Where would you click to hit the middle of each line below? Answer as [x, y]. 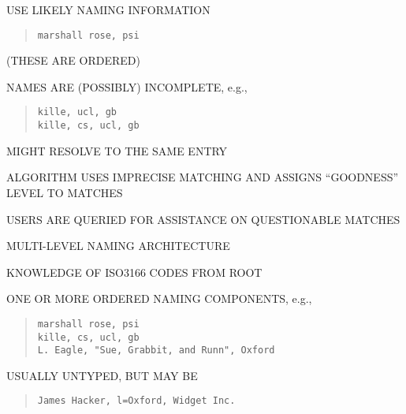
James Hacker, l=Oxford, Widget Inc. [136, 401]
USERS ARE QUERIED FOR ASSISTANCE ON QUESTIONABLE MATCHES [203, 219]
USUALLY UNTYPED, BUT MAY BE [102, 375]
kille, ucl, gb [77, 112]
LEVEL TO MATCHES [65, 192]
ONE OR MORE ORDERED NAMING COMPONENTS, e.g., [159, 298]
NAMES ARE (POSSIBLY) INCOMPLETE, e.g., [127, 86]
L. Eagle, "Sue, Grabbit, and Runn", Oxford [156, 351]
